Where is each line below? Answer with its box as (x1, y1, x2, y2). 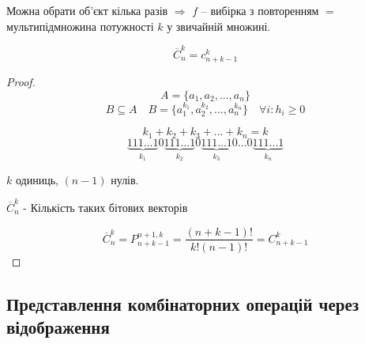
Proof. (6, 74, 36, 90)
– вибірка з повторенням (201, 2, 319, 18)
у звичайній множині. (167, 17, 271, 34)
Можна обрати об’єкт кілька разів (6, 2, 168, 18)
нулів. (111, 171, 139, 187)
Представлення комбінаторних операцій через (6, 291, 359, 316)
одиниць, (15, 171, 58, 187)
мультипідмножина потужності (6, 17, 154, 34)
